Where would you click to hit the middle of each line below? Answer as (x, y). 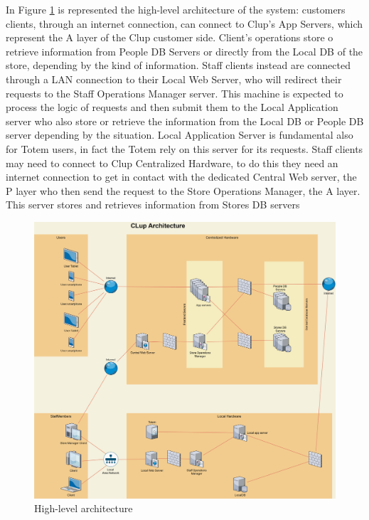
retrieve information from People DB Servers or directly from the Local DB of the (184, 51)
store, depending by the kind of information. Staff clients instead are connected (178, 65)
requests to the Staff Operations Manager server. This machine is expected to (175, 93)
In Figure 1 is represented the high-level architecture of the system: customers (176, 9)
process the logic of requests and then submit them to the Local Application (172, 107)
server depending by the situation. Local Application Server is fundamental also (180, 135)
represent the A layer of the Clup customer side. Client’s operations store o (170, 37)
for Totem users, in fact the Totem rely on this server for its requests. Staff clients (184, 148)
